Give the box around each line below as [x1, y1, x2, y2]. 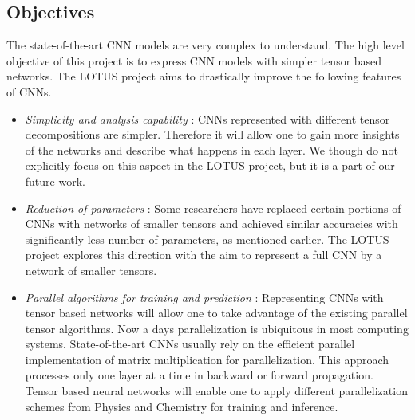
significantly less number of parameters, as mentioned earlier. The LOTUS [25, 230, 389, 247]
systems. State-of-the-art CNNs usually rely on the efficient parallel [25, 336, 355, 352]
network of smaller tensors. [25, 261, 157, 278]
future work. [25, 172, 85, 189]
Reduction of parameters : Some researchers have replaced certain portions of [25, 199, 401, 216]
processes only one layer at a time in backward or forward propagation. [25, 367, 373, 383]
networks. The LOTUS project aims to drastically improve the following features [6, 68, 401, 84]
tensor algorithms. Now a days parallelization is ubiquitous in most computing [25, 320, 409, 336]
